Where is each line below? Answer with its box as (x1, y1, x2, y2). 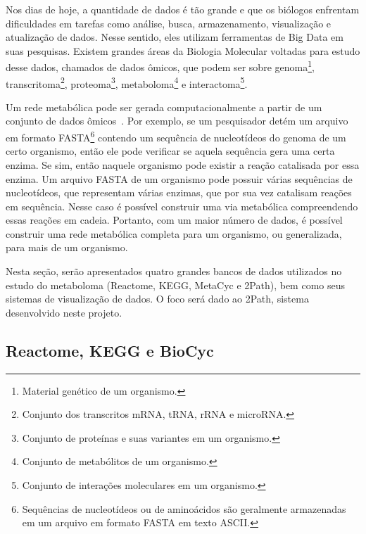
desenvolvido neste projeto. (6, 305, 122, 319)
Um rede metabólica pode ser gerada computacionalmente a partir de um (6, 99, 322, 114)
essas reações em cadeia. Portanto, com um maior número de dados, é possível (6, 212, 343, 227)
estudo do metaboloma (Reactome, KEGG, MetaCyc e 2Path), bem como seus (6, 277, 346, 292)
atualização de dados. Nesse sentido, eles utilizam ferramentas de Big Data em (6, 30, 343, 44)
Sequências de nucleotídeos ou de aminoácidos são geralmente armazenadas (22, 501, 346, 516)
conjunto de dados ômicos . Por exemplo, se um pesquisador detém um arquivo (6, 113, 348, 128)
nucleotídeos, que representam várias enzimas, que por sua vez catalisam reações (6, 185, 352, 200)
